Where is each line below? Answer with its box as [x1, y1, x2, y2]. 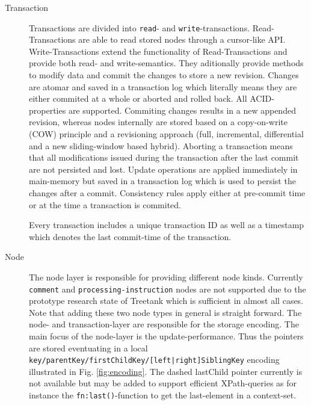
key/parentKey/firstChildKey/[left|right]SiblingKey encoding [29, 353, 280, 366]
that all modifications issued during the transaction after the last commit [29, 151, 299, 164]
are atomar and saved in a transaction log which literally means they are [29, 80, 297, 93]
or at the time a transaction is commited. [29, 198, 181, 211]
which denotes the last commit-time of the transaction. [29, 230, 232, 243]
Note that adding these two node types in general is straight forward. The [29, 306, 302, 318]
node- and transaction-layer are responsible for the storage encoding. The [29, 318, 299, 330]
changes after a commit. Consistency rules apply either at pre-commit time [29, 186, 306, 199]
